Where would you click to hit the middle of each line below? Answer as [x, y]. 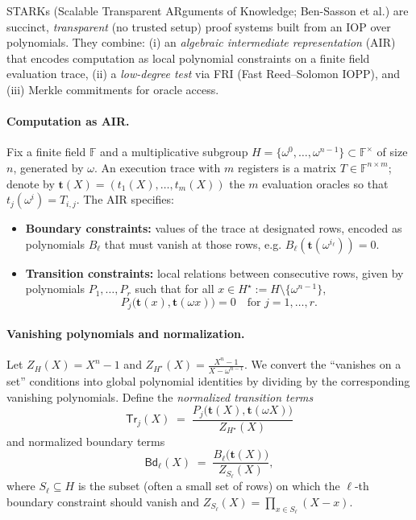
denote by [31, 183]
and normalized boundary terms [86, 441]
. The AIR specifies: [125, 199]
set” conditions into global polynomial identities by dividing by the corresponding [208, 381]
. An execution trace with [157, 167]
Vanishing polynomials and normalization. [126, 333]
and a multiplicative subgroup [174, 152]
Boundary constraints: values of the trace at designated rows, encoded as [214, 228]
